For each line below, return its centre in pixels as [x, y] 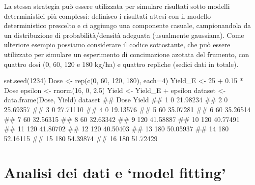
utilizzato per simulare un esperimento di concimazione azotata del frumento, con [127, 54]
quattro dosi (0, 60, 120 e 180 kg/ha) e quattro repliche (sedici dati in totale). [121, 64]
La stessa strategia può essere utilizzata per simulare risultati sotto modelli [117, 6]
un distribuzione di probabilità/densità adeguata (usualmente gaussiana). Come [124, 35]
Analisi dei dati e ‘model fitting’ [115, 172]
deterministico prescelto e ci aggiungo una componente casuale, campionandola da [127, 25]
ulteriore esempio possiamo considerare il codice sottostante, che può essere [117, 45]
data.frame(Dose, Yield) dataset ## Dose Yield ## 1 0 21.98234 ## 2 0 [116, 100]
